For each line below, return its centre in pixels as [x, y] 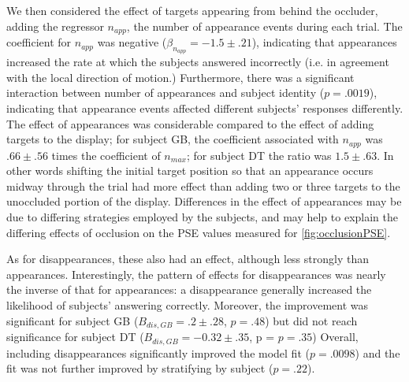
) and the [377, 352]
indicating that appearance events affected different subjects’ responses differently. [205, 108]
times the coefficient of [106, 155]
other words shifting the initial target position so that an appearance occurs [190, 171]
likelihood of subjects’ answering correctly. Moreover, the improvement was [188, 305]
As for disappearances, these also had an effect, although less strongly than [188, 259]
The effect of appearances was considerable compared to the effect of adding [190, 123]
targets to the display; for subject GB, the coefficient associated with [173, 139]
